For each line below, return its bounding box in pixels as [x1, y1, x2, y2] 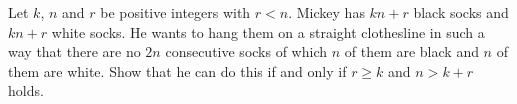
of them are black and [344, 41, 479, 62]
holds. [8, 80, 44, 101]
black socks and [413, 2, 509, 22]
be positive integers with [100, 2, 251, 22]
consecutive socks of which [165, 41, 327, 62]
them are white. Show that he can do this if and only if [8, 60, 347, 81]
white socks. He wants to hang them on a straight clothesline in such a [51, 21, 485, 42]
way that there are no [8, 41, 141, 62]
